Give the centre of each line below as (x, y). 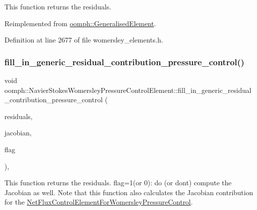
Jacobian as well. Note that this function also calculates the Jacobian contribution (129, 192)
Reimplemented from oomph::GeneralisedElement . (80, 23)
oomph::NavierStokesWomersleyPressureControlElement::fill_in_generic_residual (128, 90)
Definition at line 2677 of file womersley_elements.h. (84, 40)
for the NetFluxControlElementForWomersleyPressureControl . (99, 202)
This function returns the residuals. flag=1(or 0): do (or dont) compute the (118, 183)
